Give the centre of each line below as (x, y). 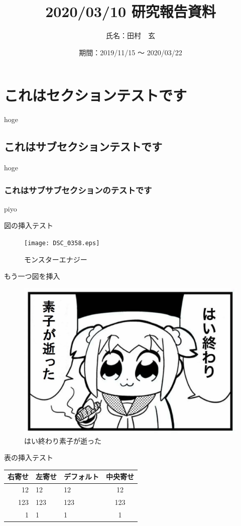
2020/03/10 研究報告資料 (131, 11)
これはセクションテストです (96, 95)
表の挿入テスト (29, 457)
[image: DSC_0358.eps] (62, 243)
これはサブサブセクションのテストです (78, 190)
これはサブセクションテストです (83, 146)
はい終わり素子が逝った (63, 440)
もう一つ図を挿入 (32, 276)
